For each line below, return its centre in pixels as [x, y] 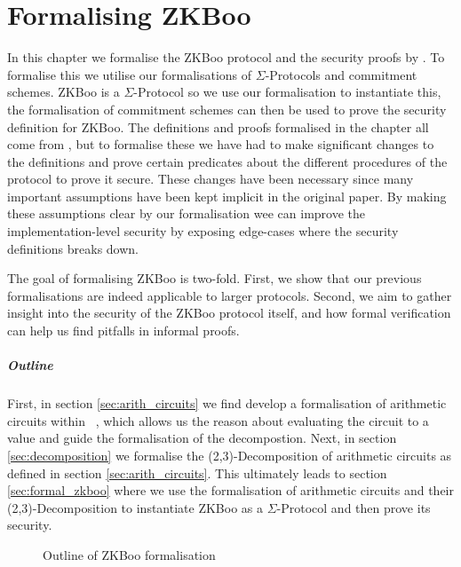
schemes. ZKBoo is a [64, 92]
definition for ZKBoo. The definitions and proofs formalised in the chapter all [218, 126]
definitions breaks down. [73, 248]
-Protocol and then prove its [354, 507]
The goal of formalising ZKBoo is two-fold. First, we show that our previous [215, 278]
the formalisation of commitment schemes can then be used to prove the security [227, 109]
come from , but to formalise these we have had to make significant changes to [221, 144]
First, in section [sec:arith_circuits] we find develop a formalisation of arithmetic [227, 403]
